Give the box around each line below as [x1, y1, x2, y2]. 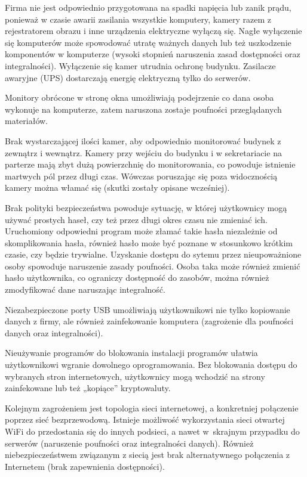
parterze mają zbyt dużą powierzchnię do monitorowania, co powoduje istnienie [5, 158, 296, 171]
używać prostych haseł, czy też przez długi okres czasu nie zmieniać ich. [5, 213, 268, 225]
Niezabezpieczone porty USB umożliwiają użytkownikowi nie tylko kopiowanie [5, 303, 290, 315]
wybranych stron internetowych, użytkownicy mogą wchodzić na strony [5, 370, 265, 382]
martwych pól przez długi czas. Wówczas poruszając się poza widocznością [5, 169, 278, 182]
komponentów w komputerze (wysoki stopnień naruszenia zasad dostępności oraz [5, 48, 300, 60]
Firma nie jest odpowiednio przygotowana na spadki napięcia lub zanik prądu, [5, 1, 291, 13]
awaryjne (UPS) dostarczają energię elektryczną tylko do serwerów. [5, 71, 251, 83]
